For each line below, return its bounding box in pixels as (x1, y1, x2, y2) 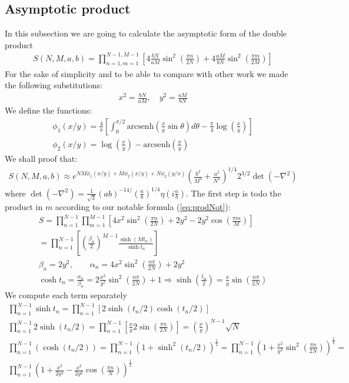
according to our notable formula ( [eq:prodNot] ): (55, 201, 231, 213)
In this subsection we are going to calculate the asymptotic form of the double (5, 27, 287, 39)
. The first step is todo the (185, 186, 281, 199)
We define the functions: (5, 104, 92, 116)
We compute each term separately (5, 289, 127, 301)
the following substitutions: (5, 79, 102, 91)
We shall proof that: (5, 152, 78, 164)
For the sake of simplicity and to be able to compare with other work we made (5, 67, 288, 79)
